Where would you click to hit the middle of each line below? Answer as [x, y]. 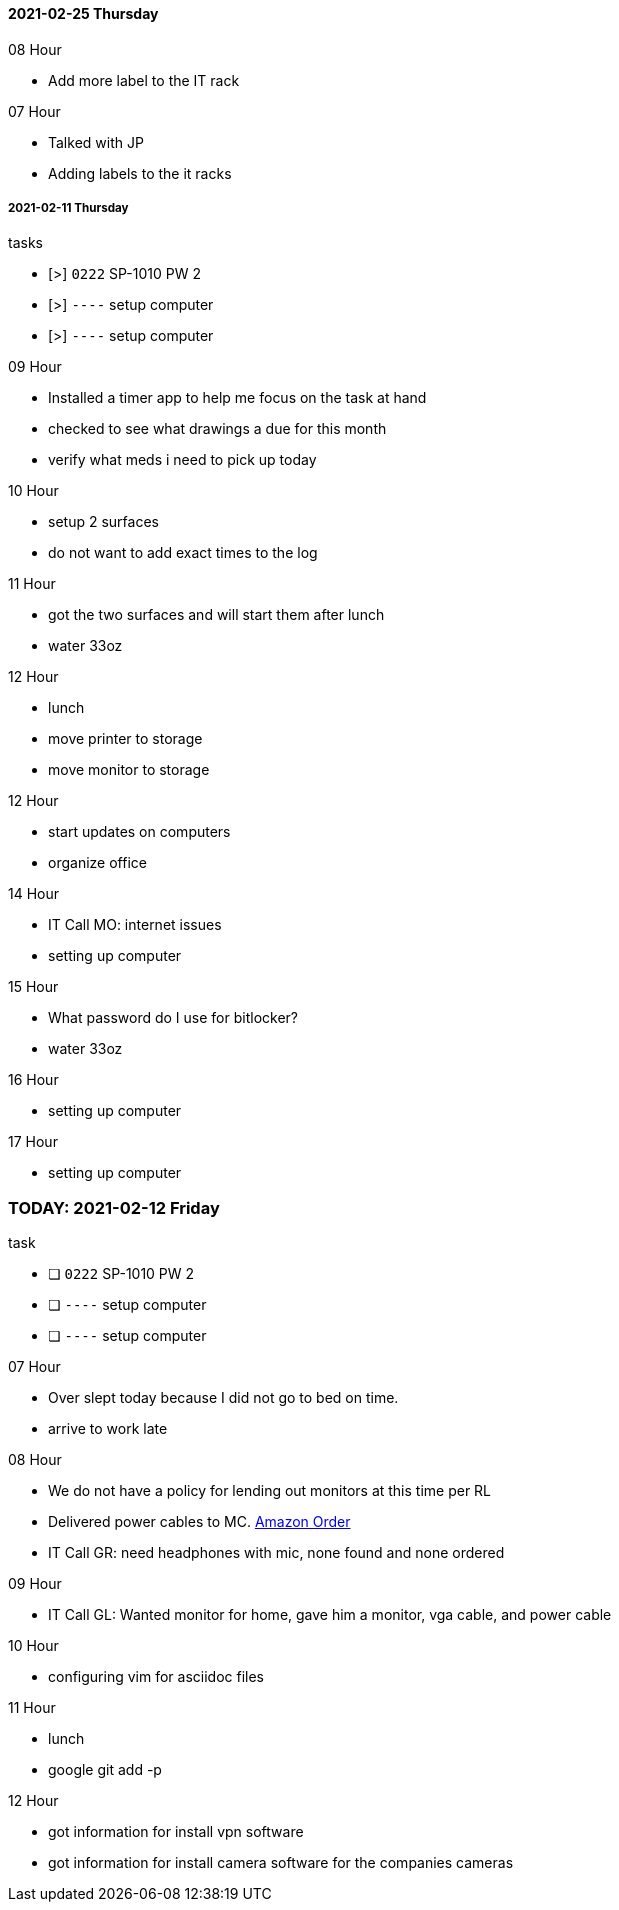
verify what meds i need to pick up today [182, 460]
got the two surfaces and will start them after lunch [216, 615]
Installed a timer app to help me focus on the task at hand [237, 398]
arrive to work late [108, 1429]
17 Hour [33, 1142]
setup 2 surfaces [103, 522]
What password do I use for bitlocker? [173, 1018]
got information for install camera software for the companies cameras [281, 1863]
